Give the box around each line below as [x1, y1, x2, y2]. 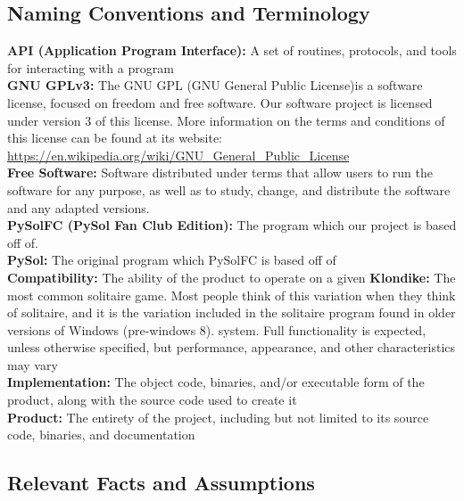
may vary [7, 355, 58, 374]
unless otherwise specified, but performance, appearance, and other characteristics [7, 338, 456, 357]
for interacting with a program [7, 58, 174, 77]
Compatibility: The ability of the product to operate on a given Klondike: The [7, 267, 456, 286]
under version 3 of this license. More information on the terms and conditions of [7, 111, 445, 129]
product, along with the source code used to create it [7, 390, 297, 409]
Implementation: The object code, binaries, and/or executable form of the [7, 373, 425, 391]
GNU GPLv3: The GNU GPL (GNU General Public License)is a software [7, 76, 423, 94]
